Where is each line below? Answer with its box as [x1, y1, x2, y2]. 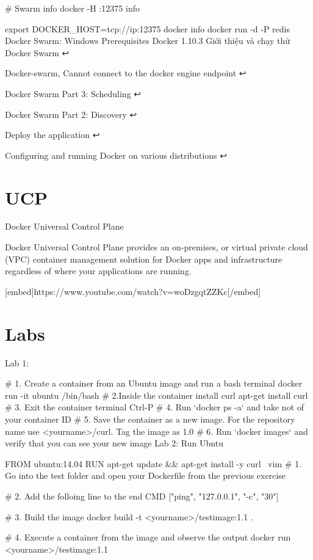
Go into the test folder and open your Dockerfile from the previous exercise [5, 469, 286, 482]
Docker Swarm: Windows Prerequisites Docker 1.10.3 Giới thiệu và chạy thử [5, 34, 290, 47]
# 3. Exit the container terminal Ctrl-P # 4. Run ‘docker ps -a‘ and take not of [5, 401, 304, 413]
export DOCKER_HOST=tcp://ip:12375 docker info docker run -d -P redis [5, 22, 290, 35]
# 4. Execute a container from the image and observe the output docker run [5, 531, 291, 544]
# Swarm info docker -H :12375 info [5, 2, 140, 14]
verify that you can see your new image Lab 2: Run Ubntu [5, 437, 223, 449]
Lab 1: [5, 356, 29, 369]
